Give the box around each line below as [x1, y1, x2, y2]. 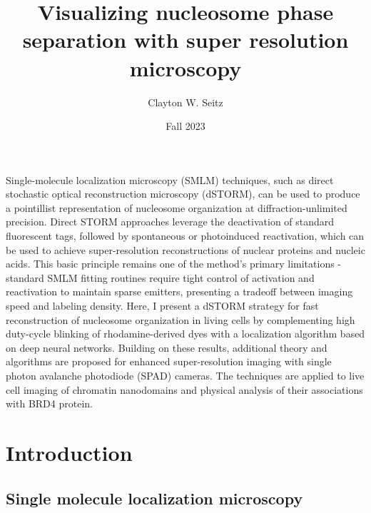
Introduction [6, 437, 133, 467]
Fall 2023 [166, 118, 205, 133]
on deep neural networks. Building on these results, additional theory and [6, 340, 327, 355]
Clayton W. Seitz [148, 94, 223, 109]
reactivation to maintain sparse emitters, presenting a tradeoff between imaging [6, 284, 353, 299]
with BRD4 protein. [6, 396, 93, 411]
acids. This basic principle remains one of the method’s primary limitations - [6, 256, 342, 271]
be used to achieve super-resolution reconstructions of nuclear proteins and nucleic [6, 242, 365, 257]
